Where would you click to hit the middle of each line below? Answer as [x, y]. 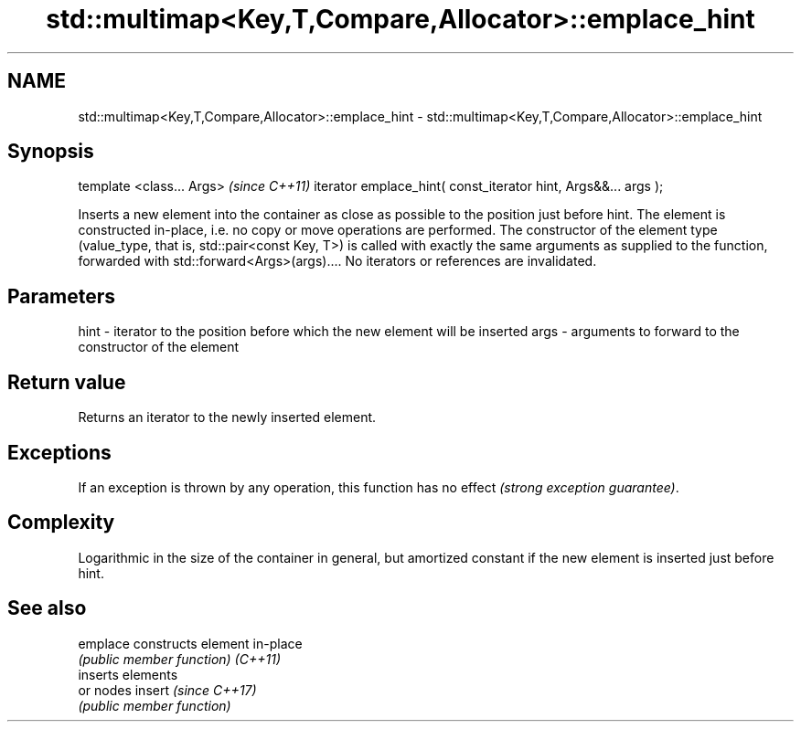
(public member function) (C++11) [179, 659]
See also [47, 608]
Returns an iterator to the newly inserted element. [227, 417]
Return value [67, 382]
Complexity [61, 523]
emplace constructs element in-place [190, 643]
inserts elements [128, 674]
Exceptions [59, 452]
